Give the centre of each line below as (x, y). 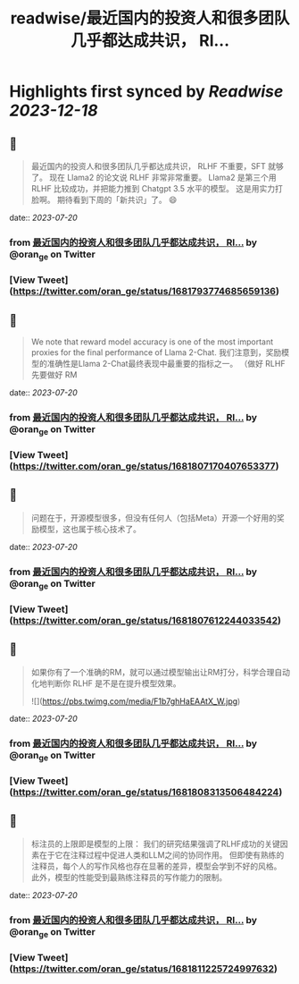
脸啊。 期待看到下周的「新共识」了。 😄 (104, 199)
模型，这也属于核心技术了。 (90, 529)
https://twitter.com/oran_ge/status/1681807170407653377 (144, 466)
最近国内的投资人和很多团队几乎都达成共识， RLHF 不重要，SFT (148, 166)
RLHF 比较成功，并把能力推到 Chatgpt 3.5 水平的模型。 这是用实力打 (157, 188)
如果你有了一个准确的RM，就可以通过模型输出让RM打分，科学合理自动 (161, 672)
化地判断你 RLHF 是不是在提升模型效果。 (106, 683)
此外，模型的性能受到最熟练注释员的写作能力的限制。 (129, 877)
